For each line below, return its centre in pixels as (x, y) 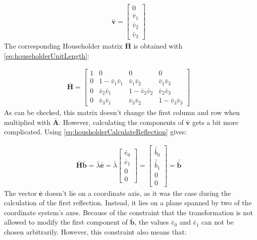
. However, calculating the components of (121, 122)
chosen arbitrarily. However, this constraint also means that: (95, 232)
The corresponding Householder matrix (63, 46)
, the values (152, 222)
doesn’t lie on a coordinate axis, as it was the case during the (138, 193)
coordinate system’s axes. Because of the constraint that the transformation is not (128, 212)
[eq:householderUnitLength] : (47, 55)
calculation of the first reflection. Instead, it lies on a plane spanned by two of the (128, 203)
